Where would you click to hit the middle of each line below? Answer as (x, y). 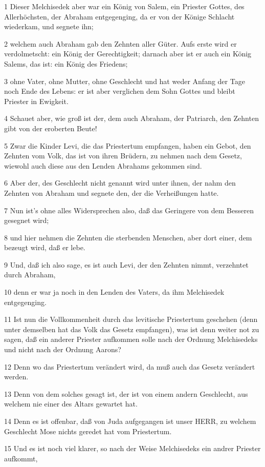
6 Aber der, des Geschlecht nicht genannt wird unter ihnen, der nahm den (120, 183)
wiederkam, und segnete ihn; (49, 26)
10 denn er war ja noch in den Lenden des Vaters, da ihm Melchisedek (114, 292)
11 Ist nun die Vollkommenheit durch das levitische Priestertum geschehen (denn (131, 319)
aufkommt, (21, 458)
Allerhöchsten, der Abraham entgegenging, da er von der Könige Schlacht (119, 16)
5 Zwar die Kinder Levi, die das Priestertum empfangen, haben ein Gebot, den (128, 145)
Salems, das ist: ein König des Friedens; (66, 63)
